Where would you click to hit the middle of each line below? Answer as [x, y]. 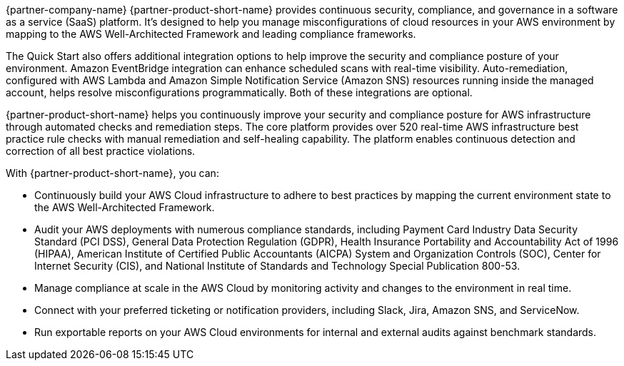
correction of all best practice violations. [101, 151]
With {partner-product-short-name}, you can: [112, 173]
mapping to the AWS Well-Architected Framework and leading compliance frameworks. [211, 34]
